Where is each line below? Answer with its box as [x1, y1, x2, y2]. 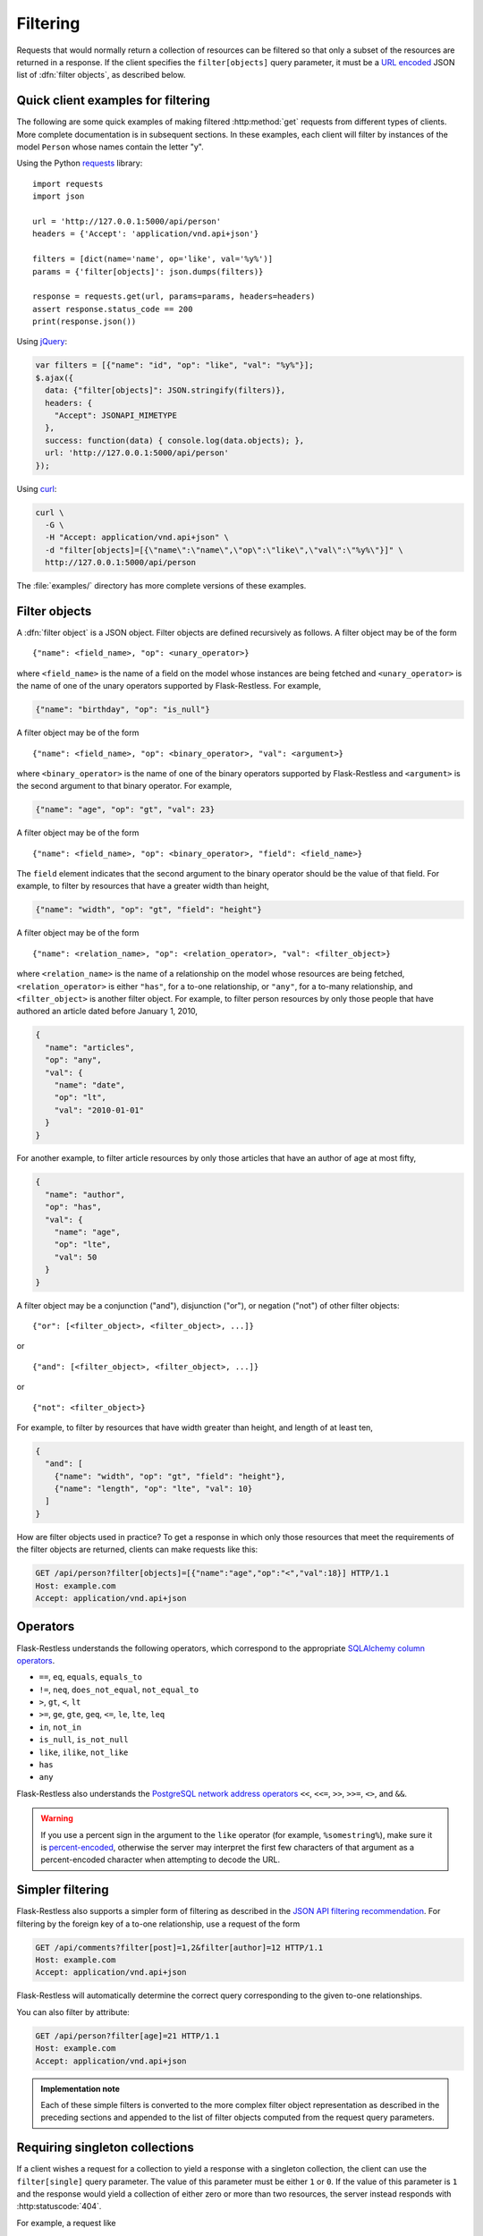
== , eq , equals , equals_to [38, 1672, 143, 1682]
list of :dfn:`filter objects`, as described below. [16, 70, 186, 80]
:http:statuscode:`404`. [16, 2201, 102, 2212]
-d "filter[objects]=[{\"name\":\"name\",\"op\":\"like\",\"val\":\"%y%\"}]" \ [45, 545, 404, 555]
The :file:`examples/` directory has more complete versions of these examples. [16, 580, 307, 591]
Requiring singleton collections [16, 2140, 194, 2156]
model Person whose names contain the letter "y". [16, 141, 205, 152]
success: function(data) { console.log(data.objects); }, [45, 435, 305, 445]
